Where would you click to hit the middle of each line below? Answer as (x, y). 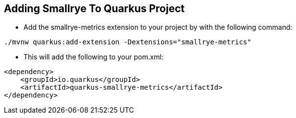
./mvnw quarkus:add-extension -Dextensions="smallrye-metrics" (128, 42)
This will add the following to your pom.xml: (94, 57)
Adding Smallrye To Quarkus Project (94, 9)
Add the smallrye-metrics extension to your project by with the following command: (158, 27)
